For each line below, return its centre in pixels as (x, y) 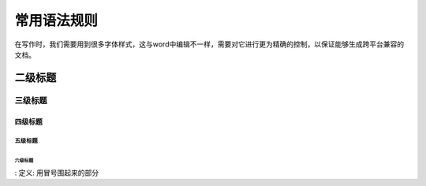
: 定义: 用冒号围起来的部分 (56, 173)
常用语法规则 (56, 20)
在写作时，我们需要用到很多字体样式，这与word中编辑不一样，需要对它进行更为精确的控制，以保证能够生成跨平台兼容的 (209, 44)
